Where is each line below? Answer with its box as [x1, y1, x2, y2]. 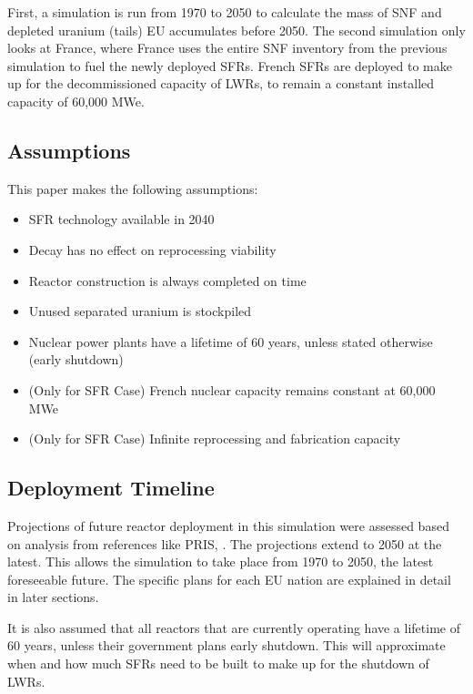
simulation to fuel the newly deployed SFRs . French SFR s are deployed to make [7, 56, 452, 75]
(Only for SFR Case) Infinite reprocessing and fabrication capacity [28, 429, 401, 448]
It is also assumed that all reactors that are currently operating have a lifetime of [7, 617, 460, 637]
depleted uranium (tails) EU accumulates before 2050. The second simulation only [7, 20, 466, 39]
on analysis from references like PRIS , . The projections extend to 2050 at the [7, 534, 442, 553]
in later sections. [7, 587, 99, 607]
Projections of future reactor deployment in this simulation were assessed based [7, 515, 449, 535]
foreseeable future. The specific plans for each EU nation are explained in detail [7, 569, 451, 588]
